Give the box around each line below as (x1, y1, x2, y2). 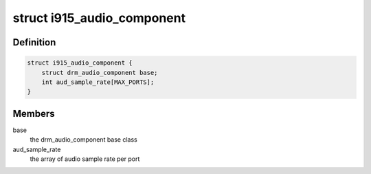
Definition (12, 36, 56, 48)
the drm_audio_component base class (30, 135, 137, 144)
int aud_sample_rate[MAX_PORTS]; (41, 78, 155, 86)
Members (12, 107, 55, 120)
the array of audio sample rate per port (30, 155, 140, 163)
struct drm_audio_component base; (41, 69, 158, 76)
